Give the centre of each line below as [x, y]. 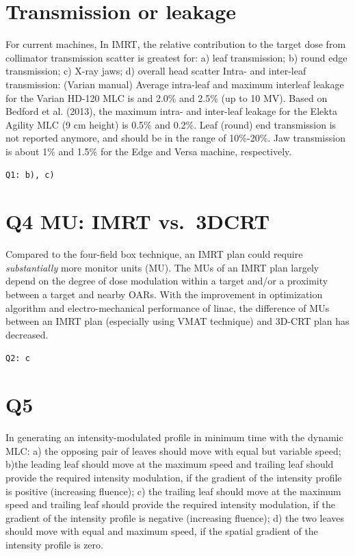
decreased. [27, 334]
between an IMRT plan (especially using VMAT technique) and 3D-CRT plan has [177, 321]
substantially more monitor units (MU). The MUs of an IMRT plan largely [162, 267]
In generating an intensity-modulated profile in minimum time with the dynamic [174, 437]
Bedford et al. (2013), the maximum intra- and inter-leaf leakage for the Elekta [172, 111]
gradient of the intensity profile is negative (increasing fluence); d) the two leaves [175, 517]
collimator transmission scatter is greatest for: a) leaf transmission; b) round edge [176, 57]
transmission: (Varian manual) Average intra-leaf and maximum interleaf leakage [175, 84]
